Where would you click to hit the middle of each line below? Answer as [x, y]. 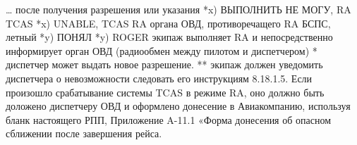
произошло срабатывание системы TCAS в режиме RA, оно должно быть [165, 92]
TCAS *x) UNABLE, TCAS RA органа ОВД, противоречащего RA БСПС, [168, 23]
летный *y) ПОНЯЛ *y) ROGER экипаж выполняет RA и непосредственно [169, 37]
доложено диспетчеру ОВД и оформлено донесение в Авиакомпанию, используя [178, 106]
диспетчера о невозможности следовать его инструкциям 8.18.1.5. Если [159, 78]
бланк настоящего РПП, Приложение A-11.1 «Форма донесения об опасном [169, 119]
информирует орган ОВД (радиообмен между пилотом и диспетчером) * [162, 50]
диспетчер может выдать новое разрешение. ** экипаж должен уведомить [164, 64]
